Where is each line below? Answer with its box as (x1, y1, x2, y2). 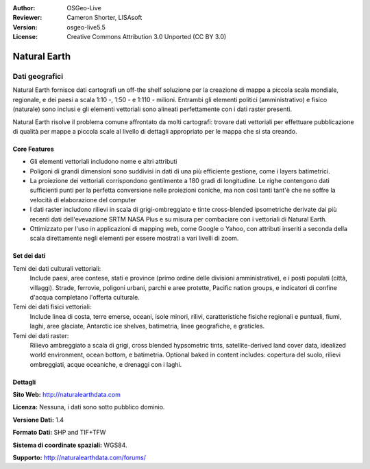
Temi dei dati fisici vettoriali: (12, 302, 92, 311)
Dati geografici (12, 71, 64, 81)
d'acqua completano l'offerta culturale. (29, 293, 140, 301)
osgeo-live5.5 (66, 23, 106, 31)
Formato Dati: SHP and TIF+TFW (12, 429, 106, 437)
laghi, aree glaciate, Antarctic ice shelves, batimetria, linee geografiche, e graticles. (29, 322, 265, 330)
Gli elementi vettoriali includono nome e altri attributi (29, 158, 177, 166)
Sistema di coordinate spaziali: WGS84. (12, 441, 127, 449)
